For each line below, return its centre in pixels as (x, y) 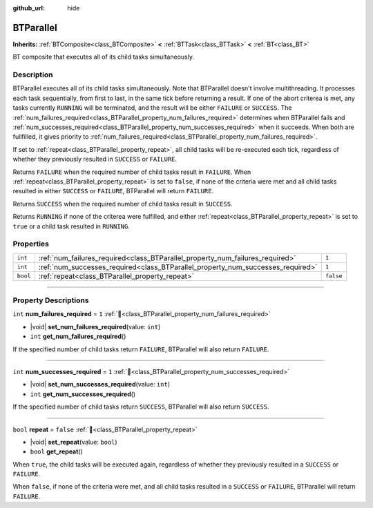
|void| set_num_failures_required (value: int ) (95, 326)
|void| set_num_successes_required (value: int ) (100, 384)
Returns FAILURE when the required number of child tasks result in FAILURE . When (132, 172)
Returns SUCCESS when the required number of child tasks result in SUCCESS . (123, 204)
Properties (31, 244)
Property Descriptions (51, 300)
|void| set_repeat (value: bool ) (74, 442)
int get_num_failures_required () (78, 336)
